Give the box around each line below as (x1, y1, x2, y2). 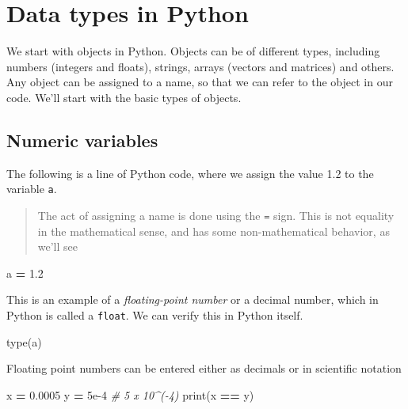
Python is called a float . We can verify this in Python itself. (6, 306, 303, 323)
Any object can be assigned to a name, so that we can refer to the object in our (6, 74, 393, 90)
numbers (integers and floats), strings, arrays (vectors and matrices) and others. (6, 58, 395, 74)
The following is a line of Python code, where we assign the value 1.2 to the (6, 165, 374, 181)
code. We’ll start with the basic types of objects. (6, 89, 242, 105)
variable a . (6, 180, 57, 197)
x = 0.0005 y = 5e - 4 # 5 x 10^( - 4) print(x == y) (6, 386, 254, 403)
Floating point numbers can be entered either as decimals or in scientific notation (6, 360, 402, 377)
